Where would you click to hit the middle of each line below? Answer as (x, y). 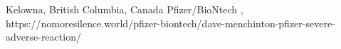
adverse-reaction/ (43, 37)
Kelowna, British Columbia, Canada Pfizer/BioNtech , (125, 9)
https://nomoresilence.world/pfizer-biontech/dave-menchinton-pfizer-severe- (170, 23)
